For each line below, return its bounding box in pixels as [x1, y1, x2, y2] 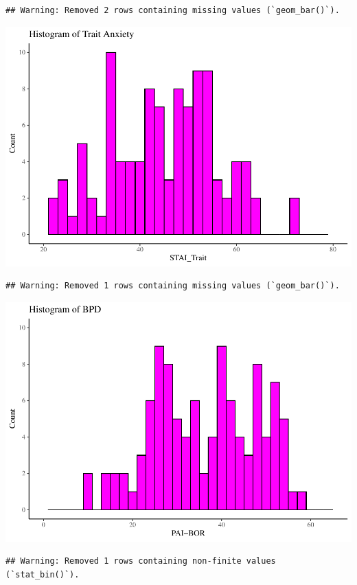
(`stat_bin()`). [5, 569, 80, 580]
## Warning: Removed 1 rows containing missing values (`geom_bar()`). [5, 281, 340, 291]
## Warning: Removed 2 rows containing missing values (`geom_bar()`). [5, 5, 340, 15]
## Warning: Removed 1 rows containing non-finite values [5, 556, 276, 566]
